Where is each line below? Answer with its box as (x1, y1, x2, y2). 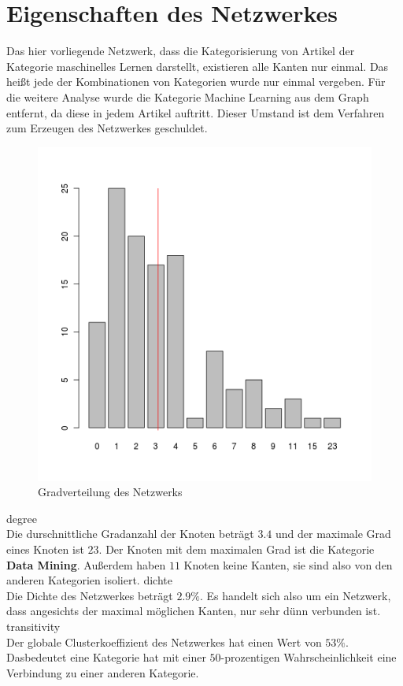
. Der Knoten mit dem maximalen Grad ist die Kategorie (98, 541, 375, 558)
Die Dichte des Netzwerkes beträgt (6, 587, 173, 603)
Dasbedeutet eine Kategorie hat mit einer (6, 649, 206, 666)
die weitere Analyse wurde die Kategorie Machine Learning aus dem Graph (6, 88, 369, 105)
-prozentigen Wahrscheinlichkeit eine (220, 649, 397, 666)
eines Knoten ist (6, 541, 84, 558)
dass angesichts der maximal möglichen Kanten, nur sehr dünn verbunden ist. (6, 603, 381, 619)
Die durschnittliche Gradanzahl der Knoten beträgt (6, 525, 254, 542)
